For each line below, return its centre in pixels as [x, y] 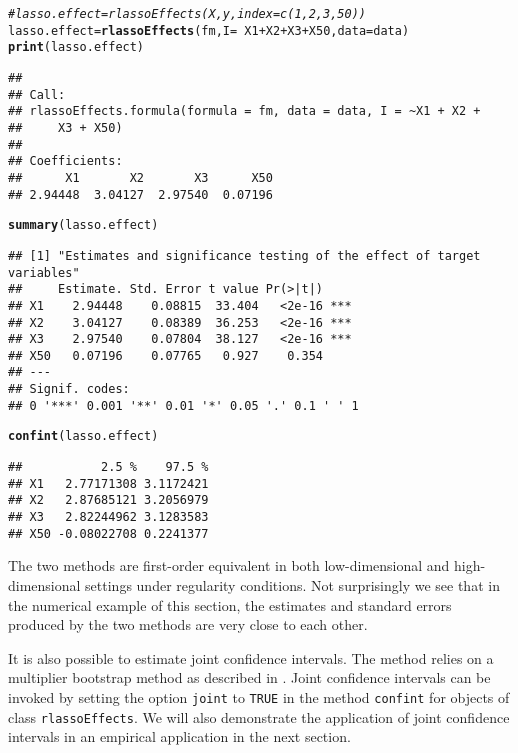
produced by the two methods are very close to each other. [188, 624]
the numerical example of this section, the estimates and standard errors [230, 604]
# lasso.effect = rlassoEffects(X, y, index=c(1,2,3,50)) [187, 14]
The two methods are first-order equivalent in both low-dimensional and [229, 565]
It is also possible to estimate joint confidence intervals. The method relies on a [251, 657]
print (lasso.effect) [76, 47]
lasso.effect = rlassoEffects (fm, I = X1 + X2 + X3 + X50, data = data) [209, 30]
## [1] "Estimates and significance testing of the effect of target [244, 255]
